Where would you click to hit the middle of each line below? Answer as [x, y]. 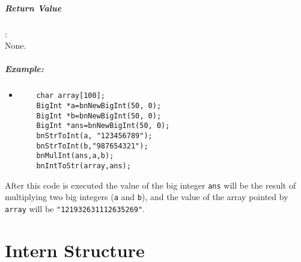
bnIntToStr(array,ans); [84, 166]
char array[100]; [71, 96]
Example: [24, 69]
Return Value [33, 8]
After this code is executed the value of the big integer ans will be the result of [150, 185]
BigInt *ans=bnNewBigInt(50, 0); [103, 126]
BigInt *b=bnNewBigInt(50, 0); [99, 116]
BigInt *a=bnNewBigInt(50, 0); [99, 105]
